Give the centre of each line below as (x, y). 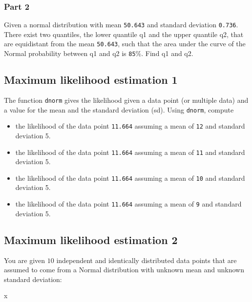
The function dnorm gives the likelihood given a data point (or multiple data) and (126, 100)
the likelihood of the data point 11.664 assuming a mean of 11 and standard (130, 152)
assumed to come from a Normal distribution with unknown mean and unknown (124, 270)
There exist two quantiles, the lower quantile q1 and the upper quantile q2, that (124, 34)
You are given (25, 260)
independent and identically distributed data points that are (147, 260)
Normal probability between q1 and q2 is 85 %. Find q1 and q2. (99, 53)
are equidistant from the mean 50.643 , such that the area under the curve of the (125, 44)
